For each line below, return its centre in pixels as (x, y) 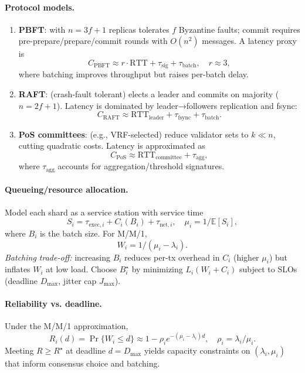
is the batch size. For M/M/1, (93, 233)
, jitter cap (77, 280)
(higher (246, 257)
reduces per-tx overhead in (172, 257)
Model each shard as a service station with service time (104, 212)
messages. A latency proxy (249, 41)
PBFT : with (42, 29)
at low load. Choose (81, 269)
